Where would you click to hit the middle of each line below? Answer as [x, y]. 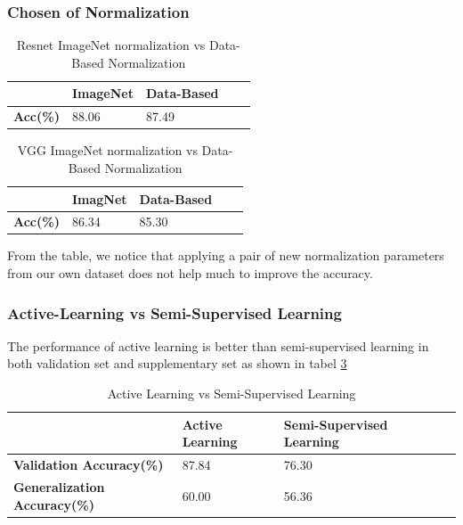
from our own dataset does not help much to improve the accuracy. [190, 273]
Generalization [59, 486]
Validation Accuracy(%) [89, 465]
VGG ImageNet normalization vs [107, 150]
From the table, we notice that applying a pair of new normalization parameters [226, 255]
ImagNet [99, 198]
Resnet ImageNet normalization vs [111, 45]
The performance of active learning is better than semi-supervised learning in [218, 345]
